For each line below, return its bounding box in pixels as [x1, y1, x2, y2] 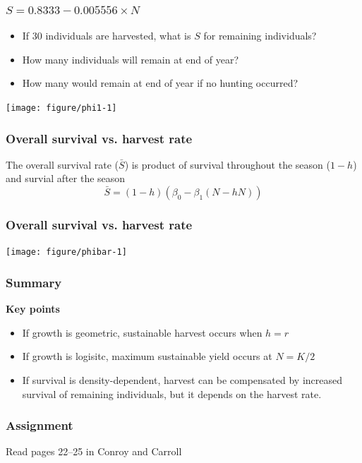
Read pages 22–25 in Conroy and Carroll [6, 444, 182, 459]
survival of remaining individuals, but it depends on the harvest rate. [22, 386, 322, 401]
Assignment [6, 416, 73, 434]
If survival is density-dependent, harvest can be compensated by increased [22, 372, 343, 387]
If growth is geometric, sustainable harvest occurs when [22, 325, 263, 339]
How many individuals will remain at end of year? [22, 52, 239, 66]
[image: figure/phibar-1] [6, 247, 127, 258]
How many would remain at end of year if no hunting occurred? [22, 76, 298, 90]
